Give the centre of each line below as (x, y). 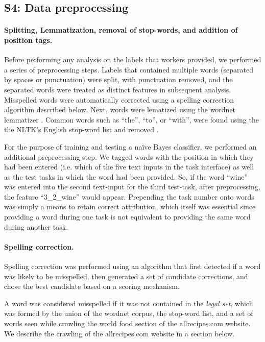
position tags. (28, 40)
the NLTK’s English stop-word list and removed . (81, 129)
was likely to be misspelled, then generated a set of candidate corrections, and (126, 276)
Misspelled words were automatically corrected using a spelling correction (119, 99)
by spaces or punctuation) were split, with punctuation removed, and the (118, 79)
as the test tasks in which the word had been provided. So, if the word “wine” (126, 176)
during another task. (36, 226)
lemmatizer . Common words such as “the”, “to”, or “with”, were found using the (131, 119)
